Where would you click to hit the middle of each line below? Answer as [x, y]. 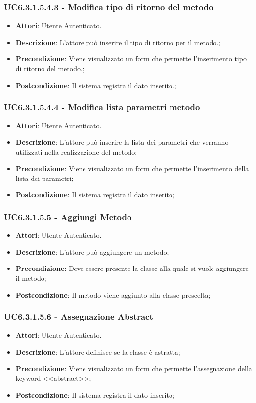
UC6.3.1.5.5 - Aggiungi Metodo [68, 216]
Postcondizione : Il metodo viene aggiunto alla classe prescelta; [113, 294]
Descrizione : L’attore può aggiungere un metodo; [92, 251]
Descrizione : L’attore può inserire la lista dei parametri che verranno [122, 142]
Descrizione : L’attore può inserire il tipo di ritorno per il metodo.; [118, 42]
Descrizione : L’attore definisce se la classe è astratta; [98, 351]
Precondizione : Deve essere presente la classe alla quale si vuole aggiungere [132, 268]
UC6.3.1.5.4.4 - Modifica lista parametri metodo [102, 107]
